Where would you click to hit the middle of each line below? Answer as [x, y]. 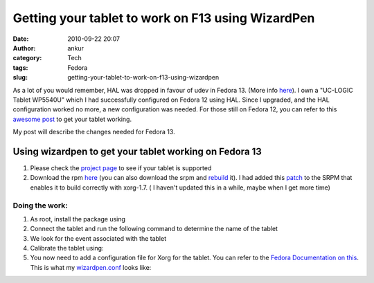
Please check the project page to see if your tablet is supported [121, 168]
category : [27, 58]
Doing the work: [41, 206]
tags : [20, 67]
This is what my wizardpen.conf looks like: [91, 267]
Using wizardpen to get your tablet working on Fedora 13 [137, 151]
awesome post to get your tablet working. [72, 119]
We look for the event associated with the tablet [98, 238]
